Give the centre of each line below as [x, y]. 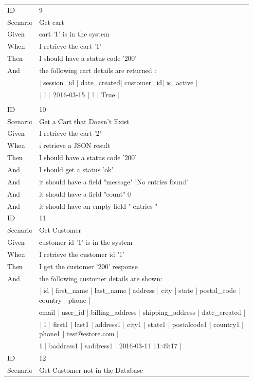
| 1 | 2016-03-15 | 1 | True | [79, 94]
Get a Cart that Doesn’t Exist [84, 121]
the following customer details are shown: [101, 278]
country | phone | [65, 300]
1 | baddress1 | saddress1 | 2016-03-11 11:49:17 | [110, 346]
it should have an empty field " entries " [98, 206]
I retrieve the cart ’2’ [70, 133]
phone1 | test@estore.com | [79, 334]
